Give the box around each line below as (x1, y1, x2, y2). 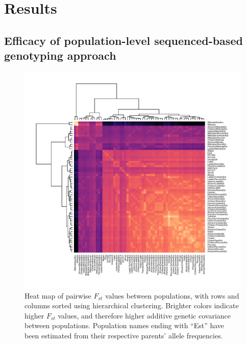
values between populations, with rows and (105, 290, 239, 301)
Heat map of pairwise (24, 290, 91, 301)
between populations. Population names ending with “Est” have (24, 320, 225, 331)
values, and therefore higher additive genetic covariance (58, 310, 231, 321)
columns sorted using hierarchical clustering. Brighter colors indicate (24, 300, 239, 311)
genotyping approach (4, 47, 116, 63)
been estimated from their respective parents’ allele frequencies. (24, 330, 223, 340)
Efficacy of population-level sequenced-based (4, 32, 243, 48)
